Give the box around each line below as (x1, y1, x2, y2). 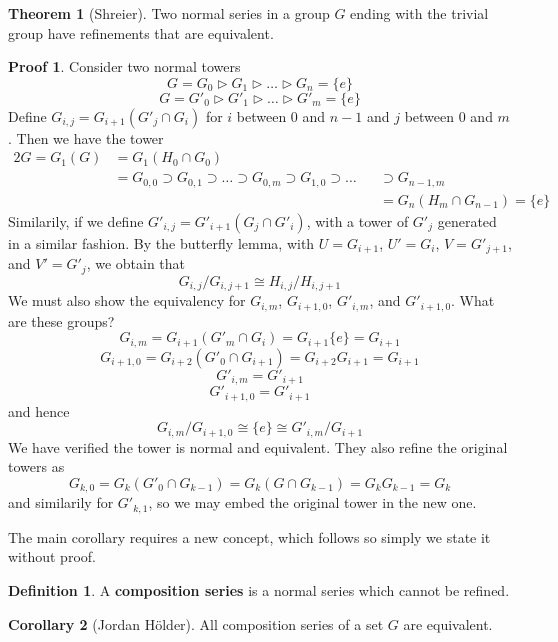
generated (437, 210, 497, 231)
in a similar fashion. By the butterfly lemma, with (8, 232, 315, 253)
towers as (8, 456, 65, 477)
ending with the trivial (350, 3, 489, 23)
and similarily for (8, 492, 114, 513)
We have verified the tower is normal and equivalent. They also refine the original (8, 436, 508, 457)
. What (451, 290, 495, 311)
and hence (8, 400, 70, 421)
